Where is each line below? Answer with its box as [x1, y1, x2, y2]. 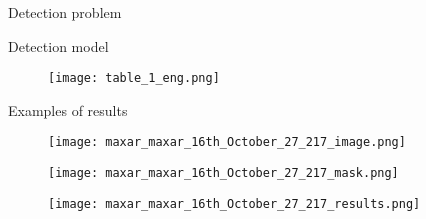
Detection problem [8, 2, 122, 22]
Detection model [8, 35, 109, 56]
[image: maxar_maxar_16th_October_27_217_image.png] [48, 135, 406, 150]
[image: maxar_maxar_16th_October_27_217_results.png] [48, 196, 421, 211]
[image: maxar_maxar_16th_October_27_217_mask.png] [48, 166, 399, 181]
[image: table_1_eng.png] [48, 71, 220, 86]
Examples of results [8, 99, 128, 120]
